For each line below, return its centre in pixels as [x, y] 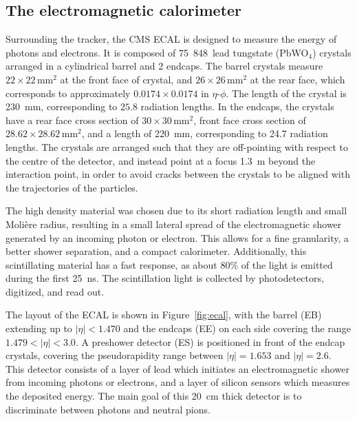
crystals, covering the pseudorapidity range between [115, 355]
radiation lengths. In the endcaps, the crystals [237, 106]
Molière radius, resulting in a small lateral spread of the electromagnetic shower [174, 224]
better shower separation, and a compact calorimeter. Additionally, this [156, 251]
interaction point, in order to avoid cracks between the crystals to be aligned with [178, 174]
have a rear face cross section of [72, 120]
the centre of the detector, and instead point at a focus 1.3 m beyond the [161, 160]
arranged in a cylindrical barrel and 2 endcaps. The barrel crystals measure [164, 66]
